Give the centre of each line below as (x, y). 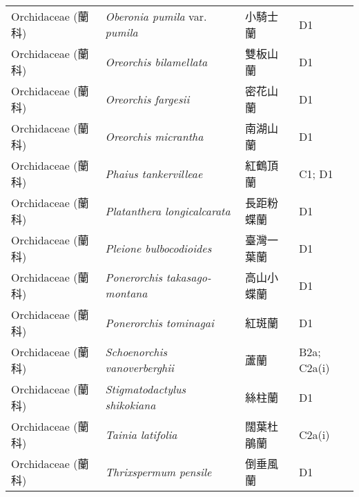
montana (126, 293)
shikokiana (130, 405)
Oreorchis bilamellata (156, 61)
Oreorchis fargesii (147, 99)
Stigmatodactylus (146, 389)
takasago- (188, 277)
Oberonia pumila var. (156, 16)
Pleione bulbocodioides (158, 248)
